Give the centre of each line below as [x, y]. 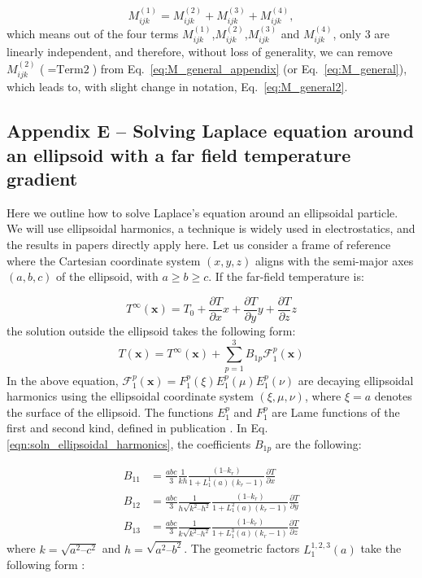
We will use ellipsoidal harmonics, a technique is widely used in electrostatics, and [211, 228]
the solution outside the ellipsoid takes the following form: [151, 330]
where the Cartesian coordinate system [104, 260]
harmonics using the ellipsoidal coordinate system [130, 396]
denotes [393, 396]
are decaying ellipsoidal [356, 380]
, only [347, 34]
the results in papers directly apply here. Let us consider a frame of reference [199, 245]
